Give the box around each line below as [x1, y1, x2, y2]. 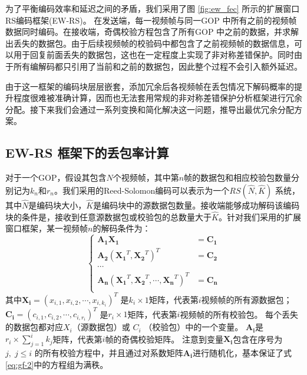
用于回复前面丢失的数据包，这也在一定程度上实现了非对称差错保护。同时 [13, 48, 294, 61]
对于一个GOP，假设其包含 [5, 171, 107, 184]
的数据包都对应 [5, 321, 63, 333]
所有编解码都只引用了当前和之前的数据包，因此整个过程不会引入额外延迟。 [13, 60, 302, 72]
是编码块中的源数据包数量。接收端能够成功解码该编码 [93, 198, 300, 211]
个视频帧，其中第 [113, 171, 179, 184]
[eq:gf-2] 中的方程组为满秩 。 [5, 358, 108, 370]
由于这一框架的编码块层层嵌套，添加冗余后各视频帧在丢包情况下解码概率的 [5, 80, 294, 92]
